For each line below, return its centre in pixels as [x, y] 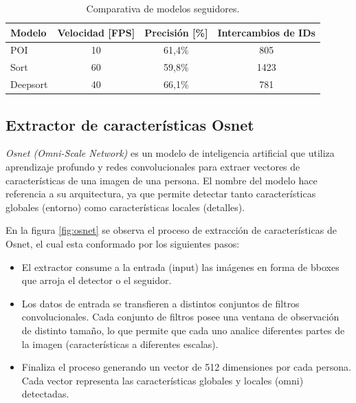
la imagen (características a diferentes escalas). [120, 344]
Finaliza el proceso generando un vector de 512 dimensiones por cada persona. [186, 367]
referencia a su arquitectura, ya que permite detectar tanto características [161, 194]
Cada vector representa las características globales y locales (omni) [163, 380]
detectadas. [45, 394]
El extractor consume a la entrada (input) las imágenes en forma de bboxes [180, 266]
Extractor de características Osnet [130, 124]
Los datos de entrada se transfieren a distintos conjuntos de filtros [160, 303]
